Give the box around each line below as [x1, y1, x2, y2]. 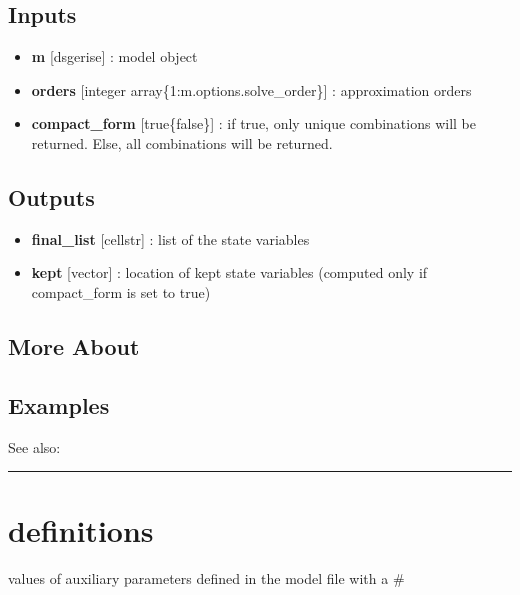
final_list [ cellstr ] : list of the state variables [31, 228, 310, 249]
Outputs [8, 181, 95, 212]
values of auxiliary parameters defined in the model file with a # [8, 568, 405, 589]
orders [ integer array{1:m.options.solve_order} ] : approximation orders [31, 79, 472, 100]
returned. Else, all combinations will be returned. [31, 132, 333, 153]
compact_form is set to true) [31, 281, 211, 302]
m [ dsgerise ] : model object [31, 46, 198, 67]
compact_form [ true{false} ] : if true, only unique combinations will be [31, 113, 476, 134]
